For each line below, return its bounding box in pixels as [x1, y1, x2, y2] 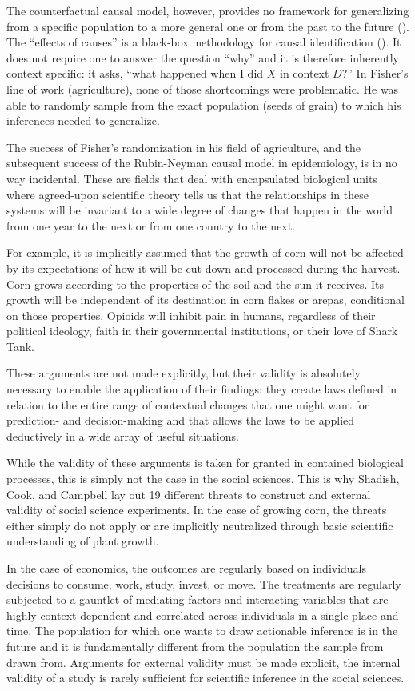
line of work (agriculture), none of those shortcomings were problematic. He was [6, 80, 399, 97]
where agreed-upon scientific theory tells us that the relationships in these [6, 186, 369, 202]
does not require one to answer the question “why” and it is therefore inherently [6, 49, 399, 66]
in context [279, 65, 329, 82]
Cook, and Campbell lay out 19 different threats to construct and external [6, 485, 371, 502]
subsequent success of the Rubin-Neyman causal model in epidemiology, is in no [6, 154, 397, 171]
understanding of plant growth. [6, 533, 159, 549]
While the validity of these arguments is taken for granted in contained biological [6, 454, 404, 471]
